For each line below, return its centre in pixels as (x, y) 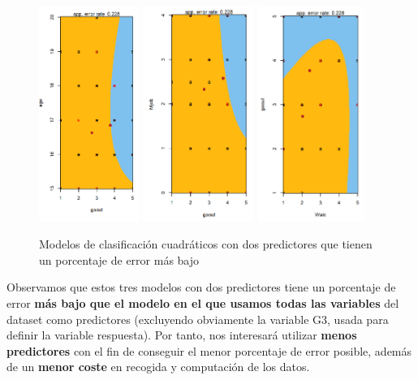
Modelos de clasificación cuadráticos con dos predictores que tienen (206, 244)
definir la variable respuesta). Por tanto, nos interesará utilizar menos (182, 335)
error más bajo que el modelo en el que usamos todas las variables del (203, 302)
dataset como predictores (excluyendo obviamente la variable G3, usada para (198, 319)
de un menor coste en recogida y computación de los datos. (158, 367)
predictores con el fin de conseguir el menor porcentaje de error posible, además (209, 350)
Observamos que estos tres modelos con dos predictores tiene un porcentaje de (201, 287)
